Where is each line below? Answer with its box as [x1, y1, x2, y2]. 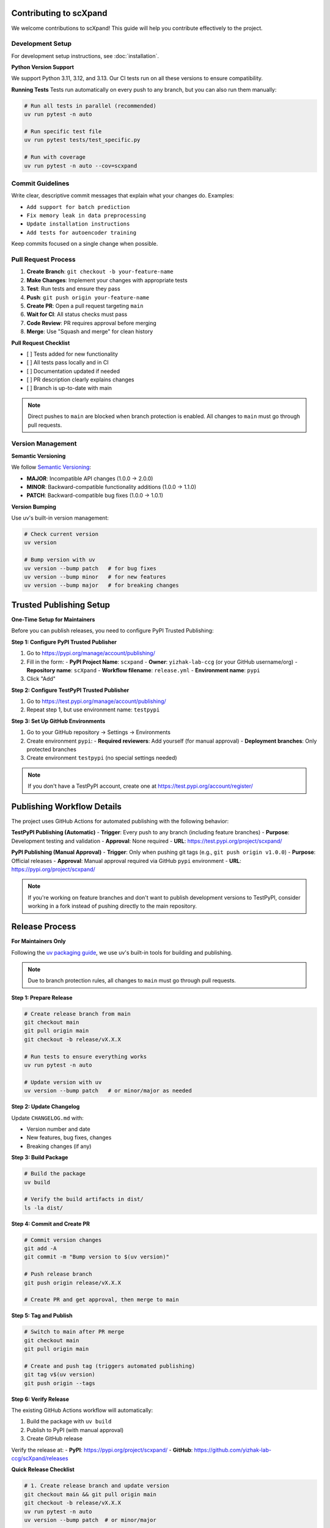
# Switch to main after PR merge [24, 1328, 125, 1335]
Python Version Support [11, 64, 75, 71]
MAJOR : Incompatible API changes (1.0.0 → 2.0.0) [26, 474, 153, 482]
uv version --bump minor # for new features [24, 573, 166, 581]
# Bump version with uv [24, 556, 96, 564]
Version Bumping [11, 503, 56, 510]
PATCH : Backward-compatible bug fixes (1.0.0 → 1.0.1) [26, 492, 164, 499]
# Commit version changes [24, 1236, 102, 1243]
